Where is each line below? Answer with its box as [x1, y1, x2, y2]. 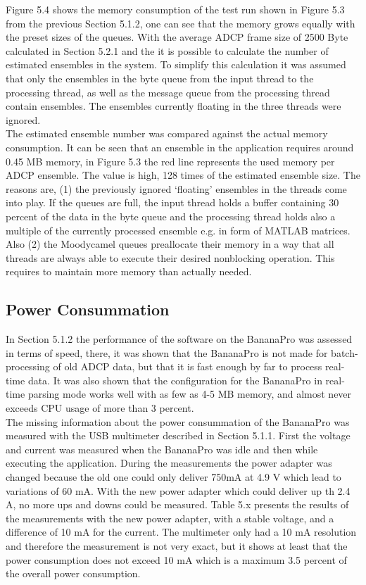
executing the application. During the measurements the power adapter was [6, 455, 332, 470]
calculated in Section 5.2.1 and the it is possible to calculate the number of [6, 43, 329, 58]
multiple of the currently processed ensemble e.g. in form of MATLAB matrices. [6, 222, 351, 237]
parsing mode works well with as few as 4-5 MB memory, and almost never [27, 386, 352, 401]
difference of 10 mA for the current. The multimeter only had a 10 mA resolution [6, 524, 357, 539]
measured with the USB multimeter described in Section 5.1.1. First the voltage [6, 428, 351, 443]
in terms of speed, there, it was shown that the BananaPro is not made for [6, 345, 328, 360]
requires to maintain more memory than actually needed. [6, 264, 252, 279]
